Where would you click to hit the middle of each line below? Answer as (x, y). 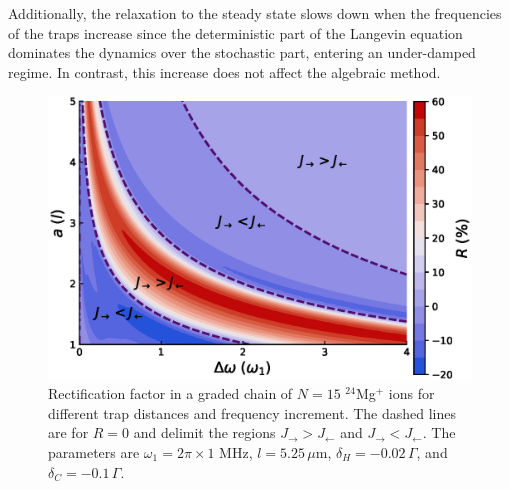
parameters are (94, 451)
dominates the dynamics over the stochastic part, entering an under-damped (242, 52)
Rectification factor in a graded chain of (170, 393)
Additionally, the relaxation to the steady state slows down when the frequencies (255, 13)
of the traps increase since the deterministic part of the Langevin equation (235, 32)
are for (68, 432)
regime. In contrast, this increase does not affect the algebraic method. (224, 71)
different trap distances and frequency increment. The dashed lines (252, 412)
